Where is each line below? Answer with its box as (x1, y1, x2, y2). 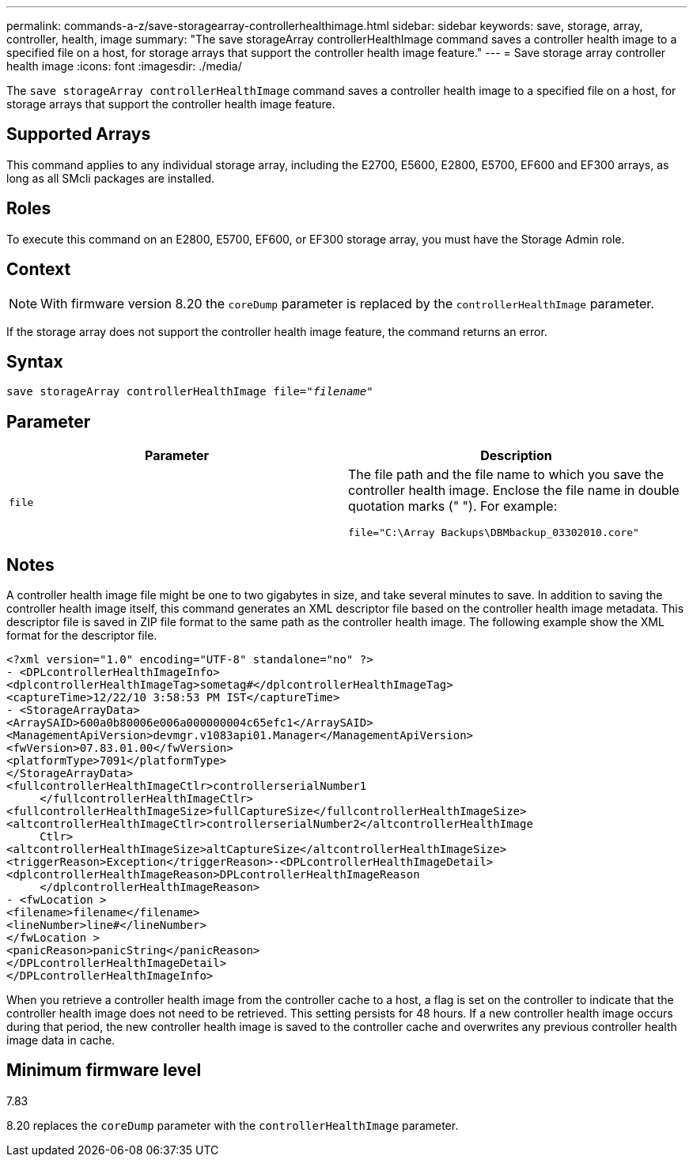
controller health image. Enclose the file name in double (348, 482, 680, 499)
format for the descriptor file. (6, 629, 157, 643)
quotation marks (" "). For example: (348, 498, 558, 515)
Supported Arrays (6, 124, 151, 145)
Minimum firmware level (6, 1060, 202, 1081)
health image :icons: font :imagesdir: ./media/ (6, 59, 242, 73)
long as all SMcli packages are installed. (6, 171, 214, 185)
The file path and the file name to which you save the (348, 466, 664, 483)
